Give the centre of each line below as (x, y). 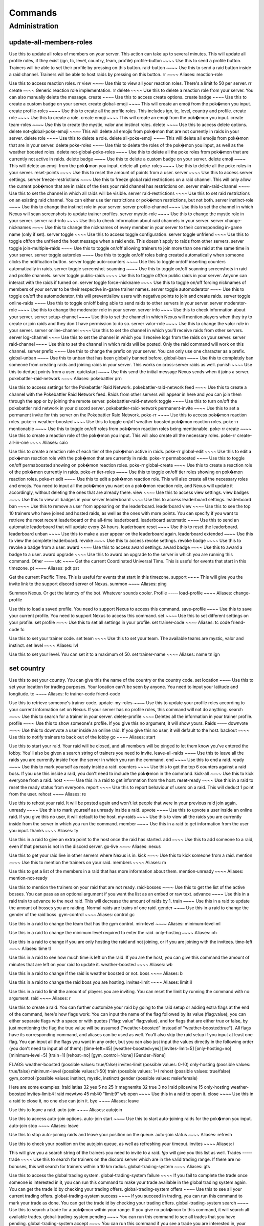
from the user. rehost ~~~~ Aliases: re (48, 794)
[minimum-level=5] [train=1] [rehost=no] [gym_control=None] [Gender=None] (88, 1055)
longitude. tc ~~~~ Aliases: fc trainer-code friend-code (65, 693)
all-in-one (19, 442)
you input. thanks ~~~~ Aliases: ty (44, 831)
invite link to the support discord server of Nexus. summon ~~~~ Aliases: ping (88, 584)
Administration (34, 26)
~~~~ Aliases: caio (49, 442)
